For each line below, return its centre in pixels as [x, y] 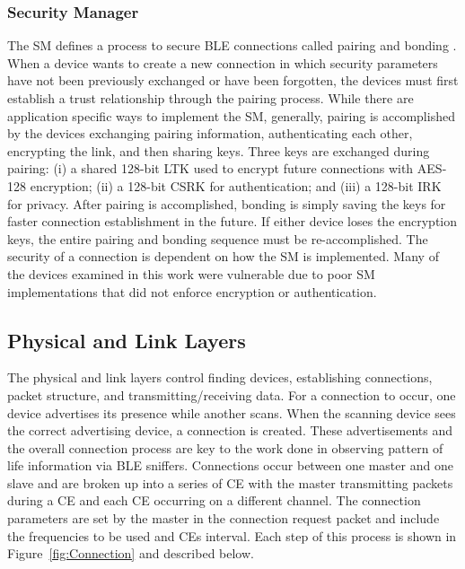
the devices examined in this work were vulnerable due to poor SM [191, 273]
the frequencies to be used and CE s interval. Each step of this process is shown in [232, 535]
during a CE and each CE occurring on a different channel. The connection [214, 500]
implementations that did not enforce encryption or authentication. [192, 291]
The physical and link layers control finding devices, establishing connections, [220, 377]
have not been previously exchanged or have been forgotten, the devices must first [233, 80]
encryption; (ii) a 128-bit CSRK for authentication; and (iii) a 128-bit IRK [236, 185]
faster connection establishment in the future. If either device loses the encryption [232, 221]
